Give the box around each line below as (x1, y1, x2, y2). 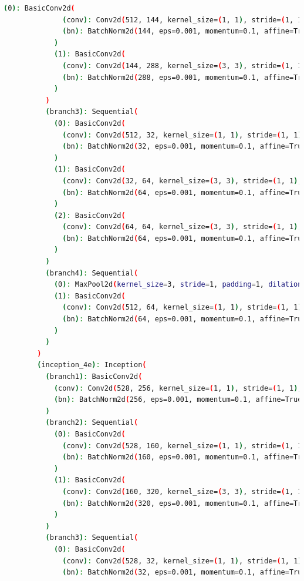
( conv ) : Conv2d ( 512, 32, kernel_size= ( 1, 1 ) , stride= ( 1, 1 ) (62, 130, 302, 139)
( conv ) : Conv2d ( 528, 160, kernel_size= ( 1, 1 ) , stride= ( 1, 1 (62, 441, 302, 450)
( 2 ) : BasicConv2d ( (53, 211, 126, 220)
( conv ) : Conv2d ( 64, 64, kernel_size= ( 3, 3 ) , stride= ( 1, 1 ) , (62, 223, 302, 231)
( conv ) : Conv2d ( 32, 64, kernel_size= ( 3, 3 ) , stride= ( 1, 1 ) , (62, 176, 302, 185)
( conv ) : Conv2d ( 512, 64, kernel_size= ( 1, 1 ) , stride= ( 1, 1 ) (62, 303, 302, 312)
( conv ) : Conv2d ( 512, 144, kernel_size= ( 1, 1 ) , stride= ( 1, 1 (62, 15, 302, 24)
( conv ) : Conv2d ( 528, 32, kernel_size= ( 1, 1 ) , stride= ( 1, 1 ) (62, 556, 302, 565)
